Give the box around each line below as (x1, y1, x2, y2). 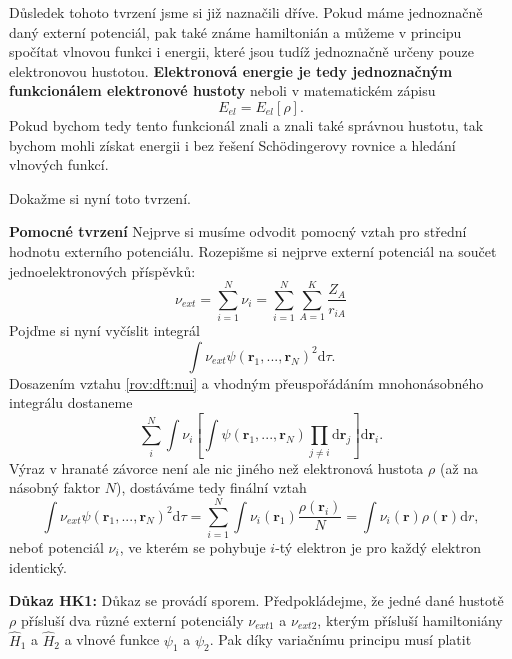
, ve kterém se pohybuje (119, 537, 266, 557)
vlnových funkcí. (9, 154, 109, 175)
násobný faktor (9, 477, 101, 498)
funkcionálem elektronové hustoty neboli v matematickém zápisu (9, 80, 436, 101)
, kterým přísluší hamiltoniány (317, 609, 503, 630)
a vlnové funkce (64, 629, 160, 650)
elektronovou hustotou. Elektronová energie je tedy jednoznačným (9, 60, 453, 81)
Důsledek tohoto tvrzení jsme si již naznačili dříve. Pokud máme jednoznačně (9, 2, 483, 22)
